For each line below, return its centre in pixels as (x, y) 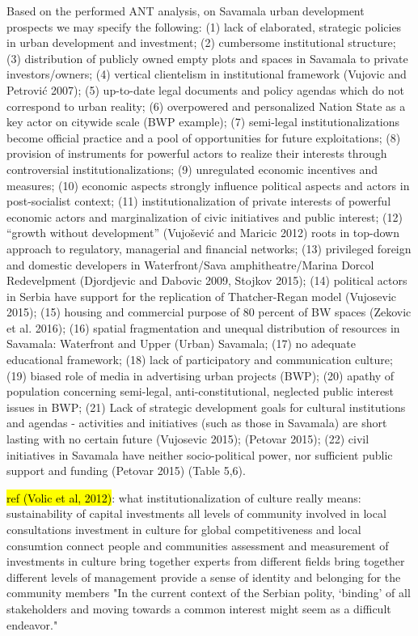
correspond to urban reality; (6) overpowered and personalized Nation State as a (206, 106)
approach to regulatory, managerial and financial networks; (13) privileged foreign (209, 248)
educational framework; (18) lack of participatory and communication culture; (200, 360)
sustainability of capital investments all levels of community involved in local (196, 513)
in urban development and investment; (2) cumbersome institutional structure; (201, 42)
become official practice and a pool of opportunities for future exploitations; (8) (204, 137)
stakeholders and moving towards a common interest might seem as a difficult (199, 608)
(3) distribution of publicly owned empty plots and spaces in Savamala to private (207, 58)
